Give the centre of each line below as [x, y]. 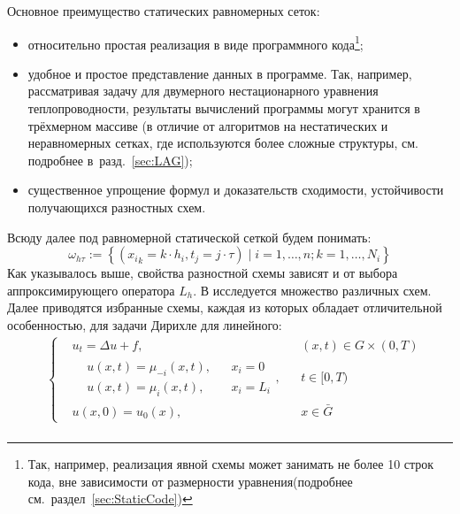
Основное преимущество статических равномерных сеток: [164, 11]
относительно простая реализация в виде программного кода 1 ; [195, 42]
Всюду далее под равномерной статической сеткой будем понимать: [189, 237]
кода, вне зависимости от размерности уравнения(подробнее [190, 481]
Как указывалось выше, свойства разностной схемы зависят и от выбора [203, 273]
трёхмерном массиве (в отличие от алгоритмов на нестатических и [208, 125]
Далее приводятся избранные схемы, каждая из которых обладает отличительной [225, 307]
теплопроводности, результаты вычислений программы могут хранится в [224, 108]
